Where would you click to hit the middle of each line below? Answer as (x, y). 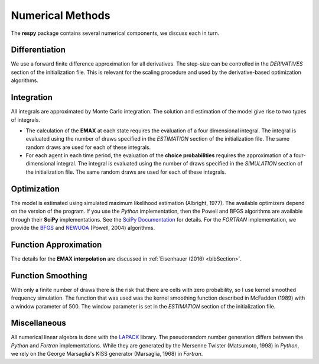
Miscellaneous (38, 323)
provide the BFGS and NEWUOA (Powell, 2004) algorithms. (83, 227)
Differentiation (38, 50)
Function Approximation (56, 244)
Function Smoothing (49, 276)
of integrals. (26, 120)
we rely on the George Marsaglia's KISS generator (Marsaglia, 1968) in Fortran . (107, 354)
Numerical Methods (61, 15)
